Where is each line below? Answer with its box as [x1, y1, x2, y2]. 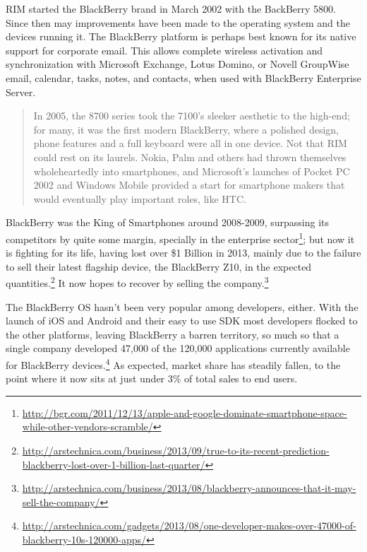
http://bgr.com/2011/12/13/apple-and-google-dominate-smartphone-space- [22, 405, 347, 420]
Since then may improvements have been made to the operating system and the [6, 15, 350, 30]
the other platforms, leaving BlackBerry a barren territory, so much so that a [6, 327, 339, 341]
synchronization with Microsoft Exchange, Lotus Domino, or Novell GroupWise [6, 57, 349, 71]
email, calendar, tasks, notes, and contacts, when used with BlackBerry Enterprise [6, 70, 361, 85]
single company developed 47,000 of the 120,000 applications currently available [6, 341, 350, 356]
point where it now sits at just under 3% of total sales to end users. [6, 371, 298, 386]
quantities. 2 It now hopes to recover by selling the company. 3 [6, 274, 269, 290]
